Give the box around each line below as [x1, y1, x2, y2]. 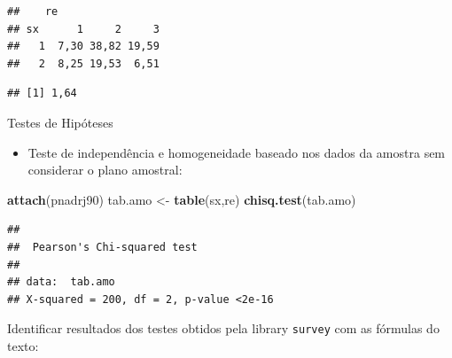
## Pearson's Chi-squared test [7, 240, 198, 253]
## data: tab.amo [7, 276, 115, 289]
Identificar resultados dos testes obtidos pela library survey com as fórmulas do [7, 319, 440, 338]
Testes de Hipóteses [7, 113, 113, 131]
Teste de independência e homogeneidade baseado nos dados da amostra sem [27, 143, 446, 161]
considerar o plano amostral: [27, 160, 183, 179]
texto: [7, 336, 39, 354]
